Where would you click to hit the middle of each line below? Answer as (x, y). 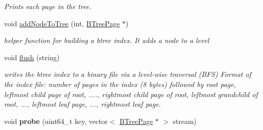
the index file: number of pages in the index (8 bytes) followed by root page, (120, 84)
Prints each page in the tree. (48, 6)
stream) (185, 121)
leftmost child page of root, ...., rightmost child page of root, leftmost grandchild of (131, 94)
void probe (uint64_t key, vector (56, 121)
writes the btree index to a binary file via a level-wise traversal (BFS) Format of (128, 74)
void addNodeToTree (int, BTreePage (62, 23)
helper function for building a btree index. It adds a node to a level (107, 40)
